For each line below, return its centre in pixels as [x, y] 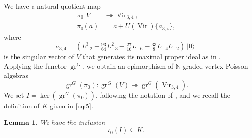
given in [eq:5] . [71, 105]
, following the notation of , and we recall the [163, 95]
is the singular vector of [39, 56]
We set [14, 95]
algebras [16, 75]
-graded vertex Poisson [214, 66]
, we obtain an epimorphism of [128, 66]
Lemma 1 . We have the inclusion [55, 122]
